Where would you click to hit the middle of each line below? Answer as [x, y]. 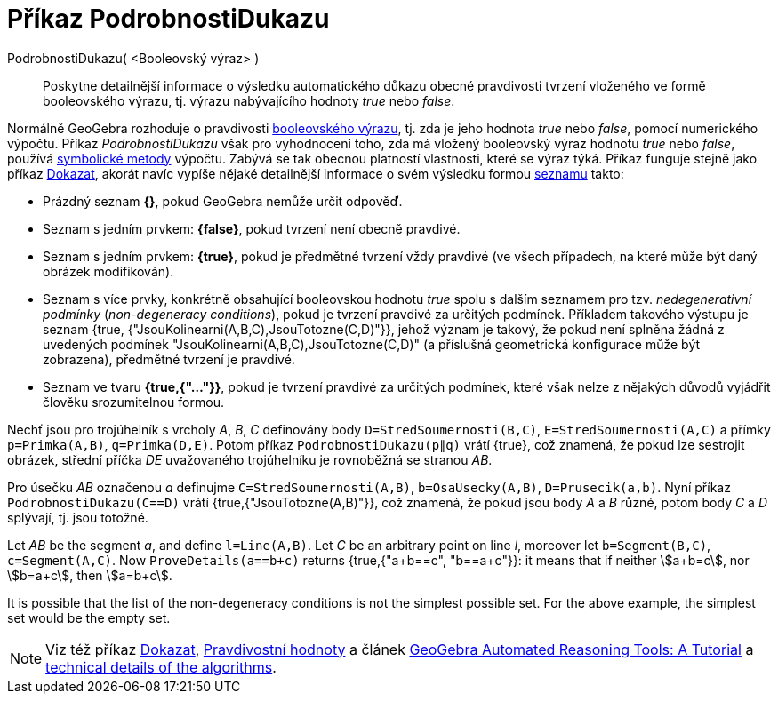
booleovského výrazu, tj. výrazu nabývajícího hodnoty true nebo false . [249, 100]
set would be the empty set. [89, 617]
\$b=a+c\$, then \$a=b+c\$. [90, 575]
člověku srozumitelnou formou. [133, 402]
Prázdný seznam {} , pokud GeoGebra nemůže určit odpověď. [223, 201]
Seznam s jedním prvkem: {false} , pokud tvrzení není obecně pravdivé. [252, 228]
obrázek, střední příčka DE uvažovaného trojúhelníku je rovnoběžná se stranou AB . [250, 459]
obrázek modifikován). [108, 271]
